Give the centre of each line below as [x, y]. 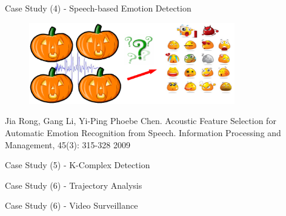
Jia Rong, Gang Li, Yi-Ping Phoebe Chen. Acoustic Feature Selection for [141, 121]
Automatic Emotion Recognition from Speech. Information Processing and [143, 132]
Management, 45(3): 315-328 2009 [68, 144]
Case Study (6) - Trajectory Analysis [74, 185]
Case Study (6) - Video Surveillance [71, 205]
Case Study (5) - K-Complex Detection [78, 165]
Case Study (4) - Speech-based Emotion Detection [98, 8]
